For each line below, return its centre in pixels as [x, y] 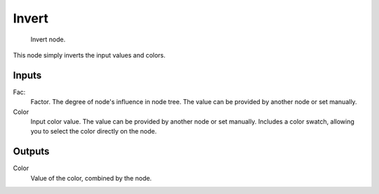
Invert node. [48, 39]
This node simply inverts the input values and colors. [89, 55]
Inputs [27, 75]
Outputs [31, 151]
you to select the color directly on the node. [94, 131]
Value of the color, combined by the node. [91, 178]
